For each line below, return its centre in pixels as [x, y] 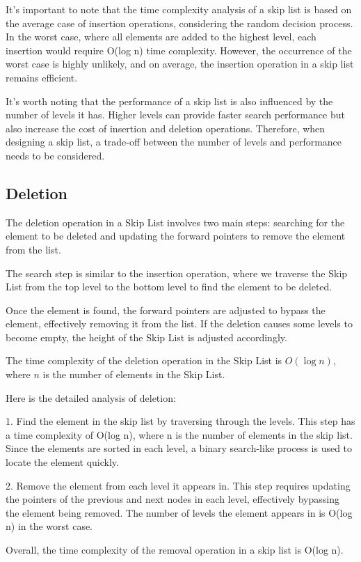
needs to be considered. [55, 155]
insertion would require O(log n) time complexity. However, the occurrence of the [179, 50]
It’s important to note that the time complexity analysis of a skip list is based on [179, 9]
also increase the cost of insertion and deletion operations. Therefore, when [166, 128]
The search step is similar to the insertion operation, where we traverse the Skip [177, 273]
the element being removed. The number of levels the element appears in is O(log [179, 512]
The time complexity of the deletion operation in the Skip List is [144, 360]
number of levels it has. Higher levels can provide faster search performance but [175, 115]
